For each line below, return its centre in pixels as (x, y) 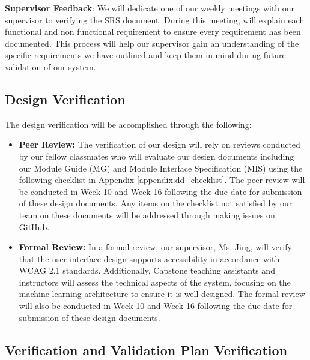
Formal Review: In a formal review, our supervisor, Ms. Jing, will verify (155, 247)
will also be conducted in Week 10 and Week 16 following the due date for (156, 306)
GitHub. (34, 226)
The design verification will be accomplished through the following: (128, 124)
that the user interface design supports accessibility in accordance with (149, 258)
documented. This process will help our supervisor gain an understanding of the (152, 43)
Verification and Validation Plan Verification (146, 349)
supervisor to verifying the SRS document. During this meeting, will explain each (155, 19)
